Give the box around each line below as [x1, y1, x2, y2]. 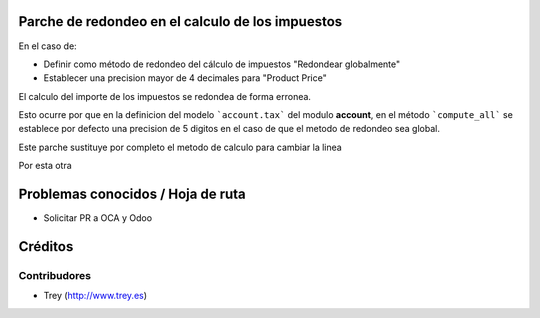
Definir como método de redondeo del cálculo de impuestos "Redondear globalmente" [43, 58, 401, 70]
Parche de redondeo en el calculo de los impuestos [18, 13, 343, 30]
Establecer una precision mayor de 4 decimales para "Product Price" [43, 72, 327, 84]
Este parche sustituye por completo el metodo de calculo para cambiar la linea [18, 141, 342, 153]
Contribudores [18, 268, 92, 282]
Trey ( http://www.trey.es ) [43, 290, 148, 302]
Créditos [18, 238, 74, 255]
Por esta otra [18, 160, 72, 172]
